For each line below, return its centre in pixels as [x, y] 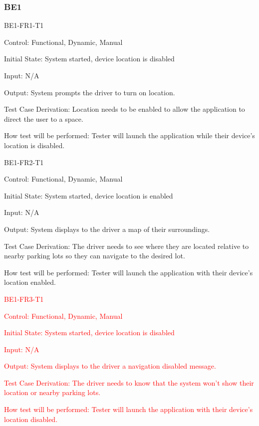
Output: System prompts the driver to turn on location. [90, 92]
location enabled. [30, 282]
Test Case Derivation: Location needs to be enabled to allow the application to [125, 109]
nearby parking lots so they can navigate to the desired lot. [95, 256]
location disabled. [31, 419]
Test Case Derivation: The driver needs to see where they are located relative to [127, 246]
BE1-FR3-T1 [24, 299]
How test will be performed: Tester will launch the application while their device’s [129, 135]
